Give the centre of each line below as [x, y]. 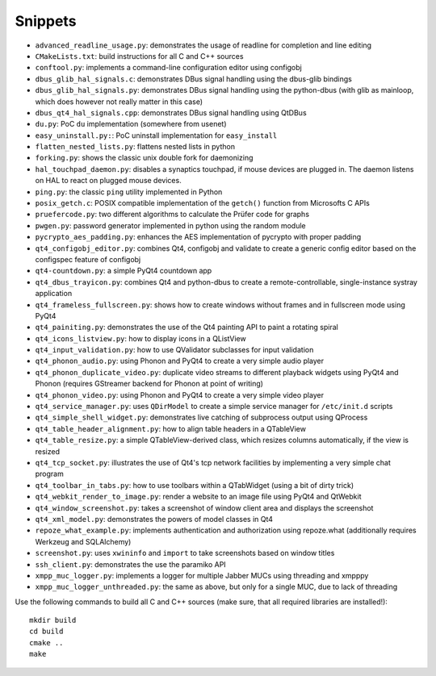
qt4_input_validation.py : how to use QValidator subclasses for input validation [174, 350]
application [54, 294]
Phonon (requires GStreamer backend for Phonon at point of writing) [149, 384]
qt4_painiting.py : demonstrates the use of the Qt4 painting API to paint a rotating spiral [187, 328]
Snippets [46, 21]
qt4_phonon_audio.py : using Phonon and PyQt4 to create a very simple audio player [180, 361]
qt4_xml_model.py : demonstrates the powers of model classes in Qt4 [154, 519]
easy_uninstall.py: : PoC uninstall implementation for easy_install [156, 135]
